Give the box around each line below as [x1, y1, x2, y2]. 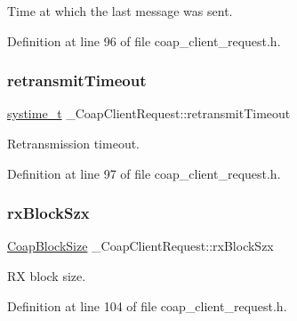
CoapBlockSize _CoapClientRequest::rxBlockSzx [7, 237, 274, 255]
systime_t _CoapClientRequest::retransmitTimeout [7, 104, 291, 123]
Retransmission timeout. [7, 134, 140, 152]
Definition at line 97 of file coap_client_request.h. [7, 164, 281, 182]
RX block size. [7, 267, 86, 285]
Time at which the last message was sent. [7, 2, 233, 20]
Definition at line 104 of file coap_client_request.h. [7, 296, 287, 315]
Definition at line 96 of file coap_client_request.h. [7, 31, 281, 50]
